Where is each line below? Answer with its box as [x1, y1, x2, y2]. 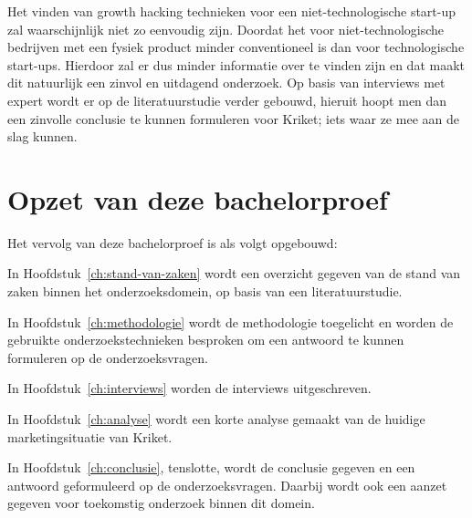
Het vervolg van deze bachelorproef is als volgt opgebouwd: [7, 233, 338, 252]
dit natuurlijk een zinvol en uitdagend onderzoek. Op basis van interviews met [7, 73, 446, 92]
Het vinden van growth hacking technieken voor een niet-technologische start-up [7, 2, 456, 20]
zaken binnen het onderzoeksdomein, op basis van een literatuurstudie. [7, 282, 403, 301]
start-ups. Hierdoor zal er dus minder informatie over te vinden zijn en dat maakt [7, 55, 466, 74]
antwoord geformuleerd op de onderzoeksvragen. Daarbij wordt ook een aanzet [7, 475, 447, 494]
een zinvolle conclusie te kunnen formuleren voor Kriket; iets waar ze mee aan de [7, 109, 459, 128]
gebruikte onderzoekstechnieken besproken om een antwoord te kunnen [7, 330, 404, 349]
